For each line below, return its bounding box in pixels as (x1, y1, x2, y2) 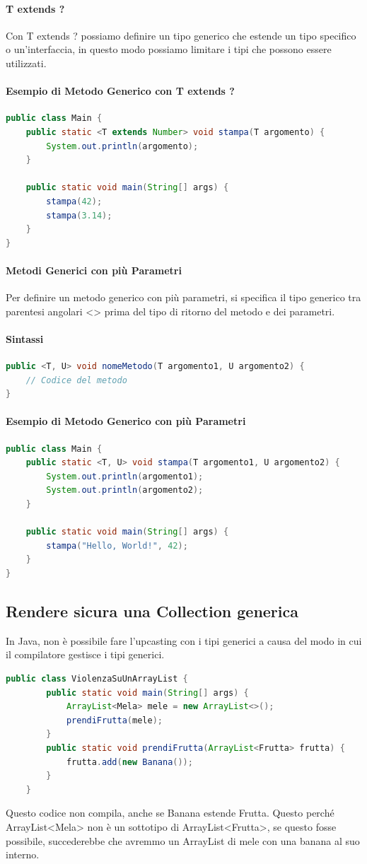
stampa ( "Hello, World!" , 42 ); (46, 540, 188, 551)
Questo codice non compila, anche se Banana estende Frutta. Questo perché (6, 805, 334, 820)
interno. (6, 847, 40, 862)
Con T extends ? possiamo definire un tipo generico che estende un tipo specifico (6, 28, 356, 42)
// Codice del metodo (25, 375, 127, 385)
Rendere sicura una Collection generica (6, 600, 298, 621)
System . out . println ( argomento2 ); (46, 485, 204, 496)
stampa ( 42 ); (46, 196, 103, 206)
